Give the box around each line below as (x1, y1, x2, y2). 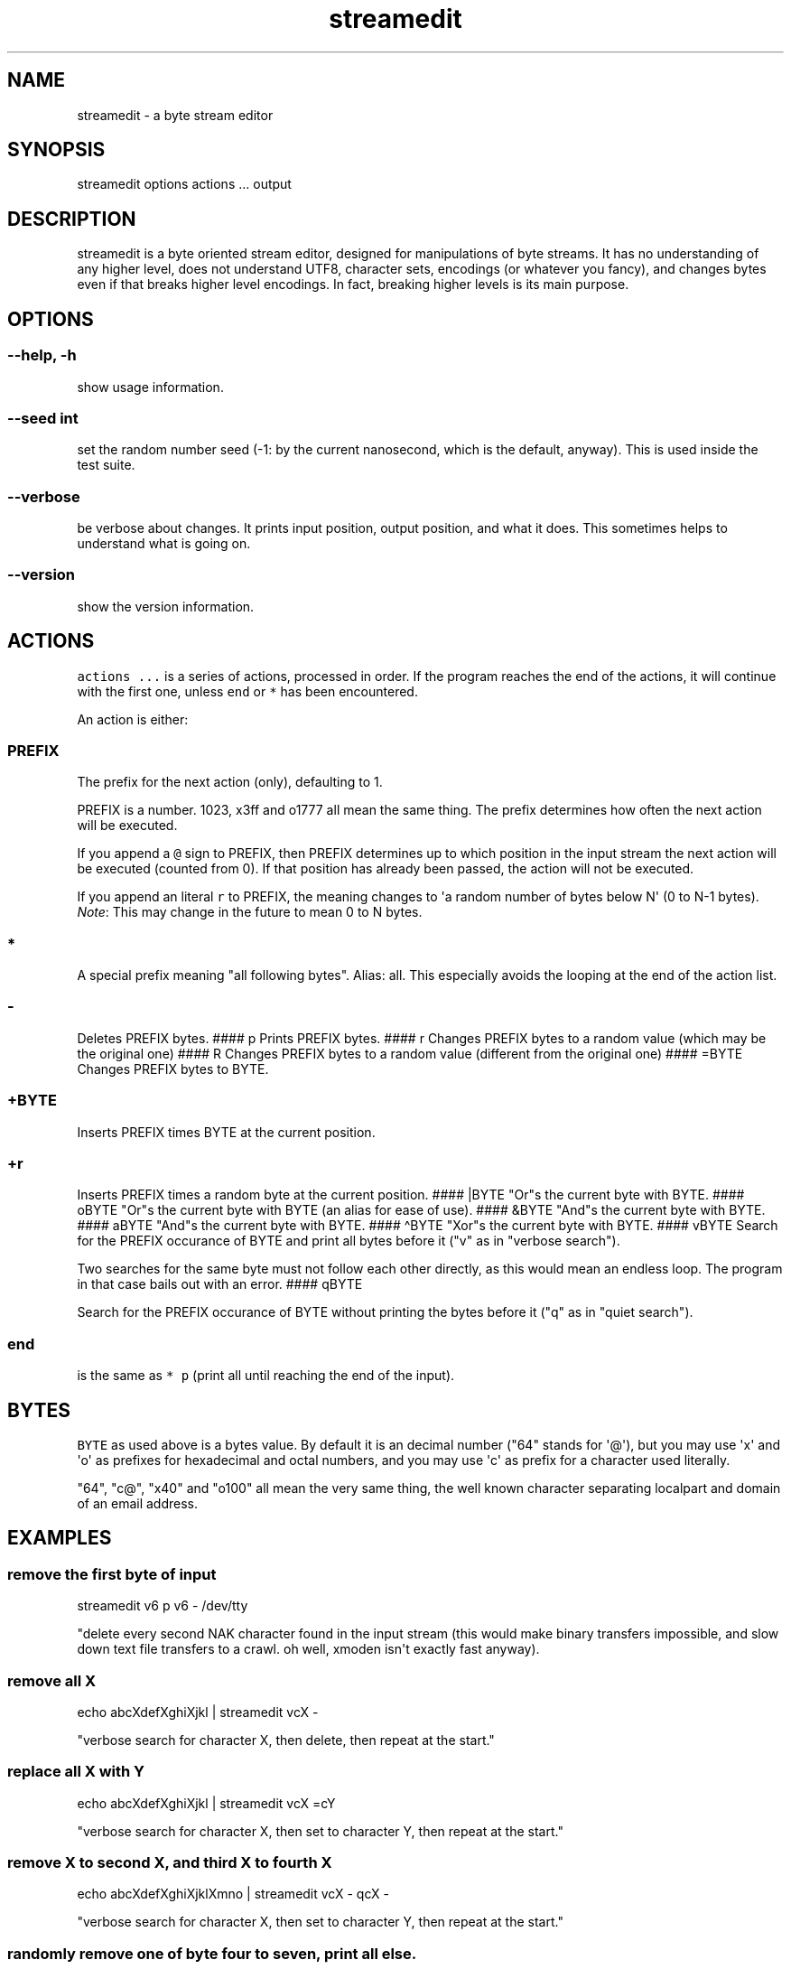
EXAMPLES (7, 1526, 112, 1550)
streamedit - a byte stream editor (77, 107, 274, 123)
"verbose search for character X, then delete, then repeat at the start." (77, 1731, 495, 1748)
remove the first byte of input (7, 1564, 217, 1583)
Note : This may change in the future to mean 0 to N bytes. (77, 904, 423, 920)
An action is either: (77, 711, 189, 727)
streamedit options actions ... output (77, 176, 292, 192)
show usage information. (77, 378, 224, 395)
